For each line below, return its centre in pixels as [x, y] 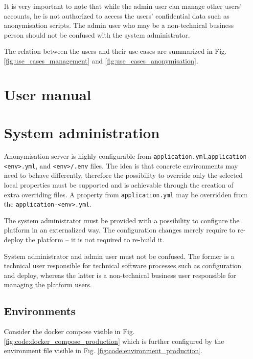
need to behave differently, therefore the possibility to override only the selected [124, 175]
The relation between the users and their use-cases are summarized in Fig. [115, 51]
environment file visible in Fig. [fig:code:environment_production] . [103, 350]
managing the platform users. [48, 285]
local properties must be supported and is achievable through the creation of [119, 184]
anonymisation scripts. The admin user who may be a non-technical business [119, 25]
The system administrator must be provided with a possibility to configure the [122, 220]
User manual [48, 94]
